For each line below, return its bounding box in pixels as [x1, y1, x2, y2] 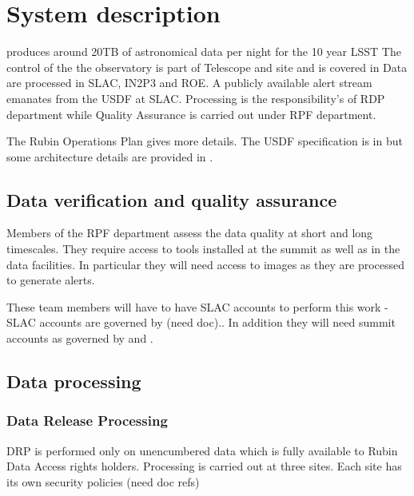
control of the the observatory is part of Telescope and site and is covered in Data [6, 58, 408, 75]
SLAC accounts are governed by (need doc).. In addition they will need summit [6, 314, 396, 331]
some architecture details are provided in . [6, 148, 213, 165]
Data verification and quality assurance [6, 187, 337, 212]
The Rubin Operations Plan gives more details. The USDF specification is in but [6, 133, 403, 149]
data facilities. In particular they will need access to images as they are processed [6, 256, 405, 272]
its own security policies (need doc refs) [6, 473, 200, 490]
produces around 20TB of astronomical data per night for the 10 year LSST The [6, 43, 401, 60]
